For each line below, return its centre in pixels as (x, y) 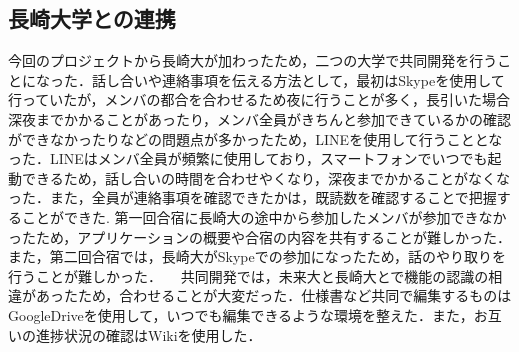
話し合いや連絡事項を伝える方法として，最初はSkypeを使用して (298, 79)
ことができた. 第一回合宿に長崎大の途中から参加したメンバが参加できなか (264, 216)
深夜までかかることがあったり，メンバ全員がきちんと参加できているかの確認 (260, 118)
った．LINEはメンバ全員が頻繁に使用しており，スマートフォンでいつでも (248, 158)
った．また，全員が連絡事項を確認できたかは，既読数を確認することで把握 (252, 197)
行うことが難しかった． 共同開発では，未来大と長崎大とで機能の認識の (248, 275)
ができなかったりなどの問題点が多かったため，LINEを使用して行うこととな (255, 138)
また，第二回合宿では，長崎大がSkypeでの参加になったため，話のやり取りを (257, 256)
